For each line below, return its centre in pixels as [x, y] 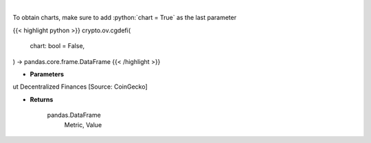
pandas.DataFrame [74, 115]
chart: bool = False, [57, 46]
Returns [42, 99]
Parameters [47, 74]
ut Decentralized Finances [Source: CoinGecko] [80, 87]
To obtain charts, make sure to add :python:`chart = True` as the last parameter [125, 18]
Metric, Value [83, 124]
